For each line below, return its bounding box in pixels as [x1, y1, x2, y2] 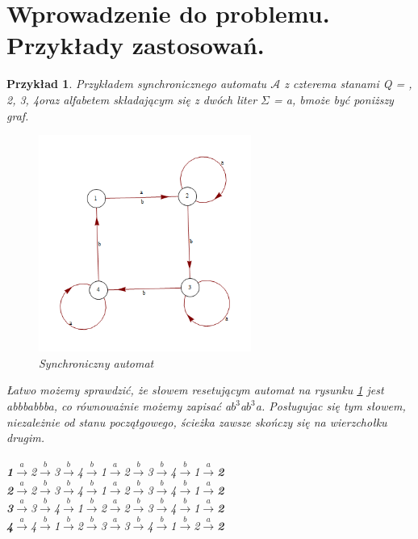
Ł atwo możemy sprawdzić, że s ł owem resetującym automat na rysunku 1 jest [6, 381, 384, 398]
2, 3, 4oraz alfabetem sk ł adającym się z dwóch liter [6, 91, 257, 107]
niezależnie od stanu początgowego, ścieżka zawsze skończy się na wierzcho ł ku [6, 413, 387, 430]
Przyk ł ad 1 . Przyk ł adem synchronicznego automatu [6, 75, 267, 92]
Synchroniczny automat [39, 354, 154, 371]
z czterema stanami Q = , [284, 75, 412, 92]
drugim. [6, 429, 45, 446]
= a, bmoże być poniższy [274, 91, 394, 107]
